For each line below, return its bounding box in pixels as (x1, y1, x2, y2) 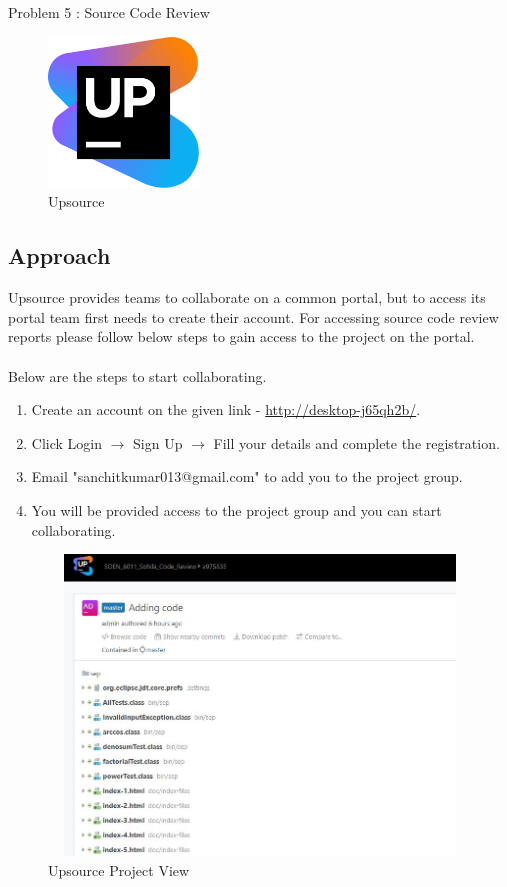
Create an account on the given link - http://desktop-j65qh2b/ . (31, 399, 421, 420)
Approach (8, 240, 111, 271)
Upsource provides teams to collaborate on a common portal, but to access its (8, 287, 486, 308)
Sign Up (133, 432, 183, 453)
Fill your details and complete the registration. (213, 432, 500, 453)
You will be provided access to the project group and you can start (31, 499, 442, 520)
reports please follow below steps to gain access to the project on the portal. (8, 326, 475, 347)
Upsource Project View (48, 860, 190, 881)
